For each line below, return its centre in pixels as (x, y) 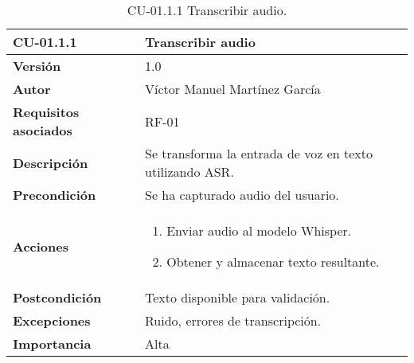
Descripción (51, 162)
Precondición (55, 195)
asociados (43, 130)
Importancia (52, 343)
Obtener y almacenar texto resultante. (273, 262)
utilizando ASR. (189, 172)
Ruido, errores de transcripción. (233, 320)
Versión (37, 66)
